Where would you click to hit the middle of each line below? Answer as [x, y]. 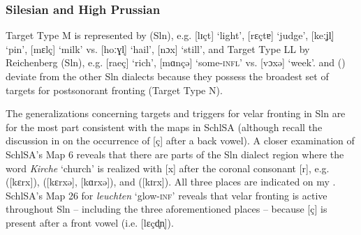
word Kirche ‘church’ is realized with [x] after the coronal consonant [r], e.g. [168, 168]
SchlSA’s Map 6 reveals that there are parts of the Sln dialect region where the [175, 154]
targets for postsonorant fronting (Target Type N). [114, 90]
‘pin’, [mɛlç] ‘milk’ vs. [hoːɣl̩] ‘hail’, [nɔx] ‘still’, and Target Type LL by [158, 48]
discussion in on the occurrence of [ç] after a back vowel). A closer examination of [180, 141]
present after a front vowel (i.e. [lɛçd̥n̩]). [90, 222]
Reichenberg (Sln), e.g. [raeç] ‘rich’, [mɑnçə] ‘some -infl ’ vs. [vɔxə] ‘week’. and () [176, 62]
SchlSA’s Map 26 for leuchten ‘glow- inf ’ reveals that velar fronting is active [167, 195]
